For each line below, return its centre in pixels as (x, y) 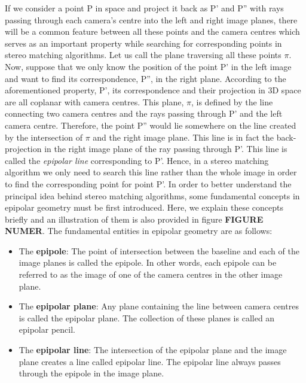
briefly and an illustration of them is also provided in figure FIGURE (134, 219)
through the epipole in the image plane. (91, 373)
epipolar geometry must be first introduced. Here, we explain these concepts (144, 207)
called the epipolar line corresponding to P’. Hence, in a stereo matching (137, 160)
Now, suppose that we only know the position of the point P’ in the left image (148, 66)
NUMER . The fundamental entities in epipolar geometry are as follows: (139, 231)
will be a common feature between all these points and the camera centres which (152, 31)
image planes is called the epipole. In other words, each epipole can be (148, 262)
